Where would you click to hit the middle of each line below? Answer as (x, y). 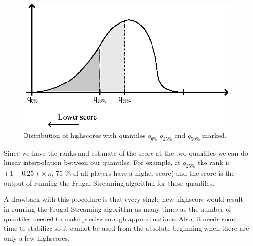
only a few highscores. (37, 237)
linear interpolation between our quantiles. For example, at (92, 162)
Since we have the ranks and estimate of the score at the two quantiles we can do (126, 152)
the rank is (214, 162)
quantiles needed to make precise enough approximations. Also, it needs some (120, 218)
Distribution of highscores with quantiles (85, 135)
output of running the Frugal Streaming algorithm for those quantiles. (109, 182)
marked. (214, 135)
